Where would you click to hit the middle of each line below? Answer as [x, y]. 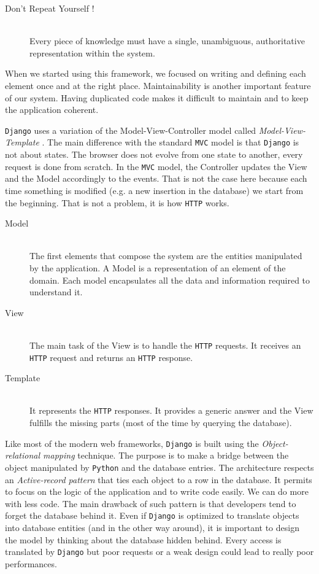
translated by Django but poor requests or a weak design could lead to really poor [159, 552]
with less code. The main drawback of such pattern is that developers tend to [151, 503]
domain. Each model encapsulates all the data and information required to [170, 280]
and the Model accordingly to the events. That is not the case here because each [156, 178]
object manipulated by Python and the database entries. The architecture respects [159, 467]
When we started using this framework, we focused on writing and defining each [156, 73]
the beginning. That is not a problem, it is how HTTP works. [117, 202]
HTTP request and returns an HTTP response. [111, 357]
